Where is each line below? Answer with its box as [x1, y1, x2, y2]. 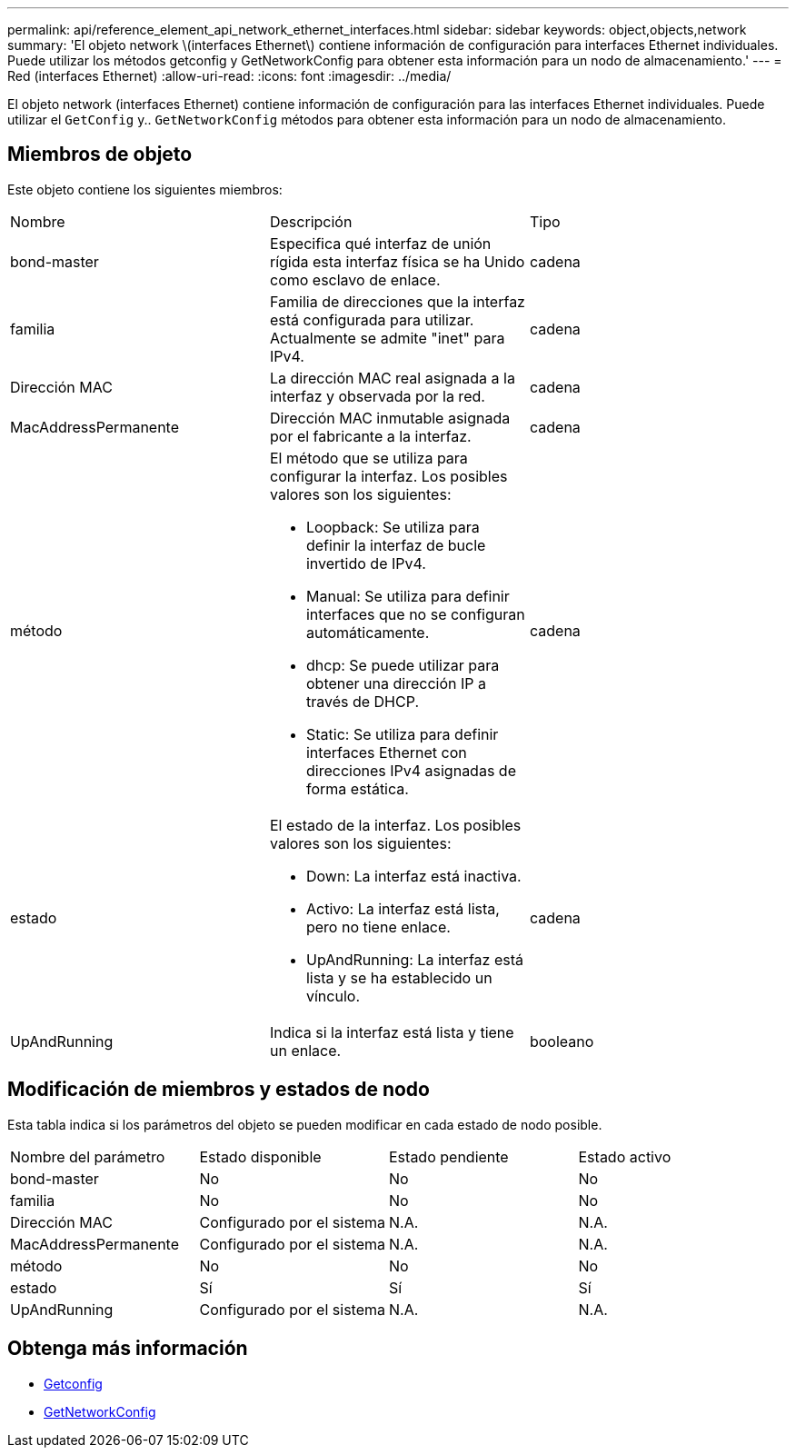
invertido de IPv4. [305, 553, 426, 573]
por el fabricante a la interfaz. [269, 426, 472, 445]
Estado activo [578, 1147, 672, 1166]
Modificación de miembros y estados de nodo [7, 1078, 430, 1101]
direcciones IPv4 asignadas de [305, 761, 516, 780]
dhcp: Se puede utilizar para [305, 655, 500, 674]
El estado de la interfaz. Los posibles [269, 815, 522, 834]
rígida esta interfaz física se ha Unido [269, 252, 525, 271]
